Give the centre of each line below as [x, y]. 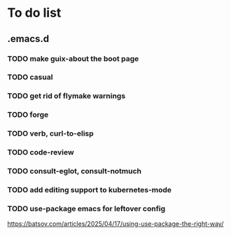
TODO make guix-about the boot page [73, 59]
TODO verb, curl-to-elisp [51, 134]
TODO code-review [41, 152]
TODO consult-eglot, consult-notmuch [75, 171]
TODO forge [28, 115]
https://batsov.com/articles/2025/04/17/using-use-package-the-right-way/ [115, 224]
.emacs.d [28, 39]
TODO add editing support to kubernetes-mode [90, 190]
